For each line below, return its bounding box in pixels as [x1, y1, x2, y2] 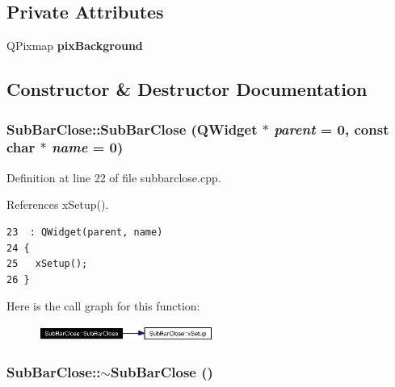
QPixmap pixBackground [6, 37, 143, 54]
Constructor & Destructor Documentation [6, 77, 368, 102]
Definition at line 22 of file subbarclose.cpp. [6, 169, 221, 185]
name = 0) [51, 137, 124, 157]
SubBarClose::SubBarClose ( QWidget [6, 119, 258, 139]
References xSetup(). [6, 196, 109, 213]
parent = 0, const [274, 119, 389, 139]
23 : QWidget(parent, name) [6, 226, 163, 238]
